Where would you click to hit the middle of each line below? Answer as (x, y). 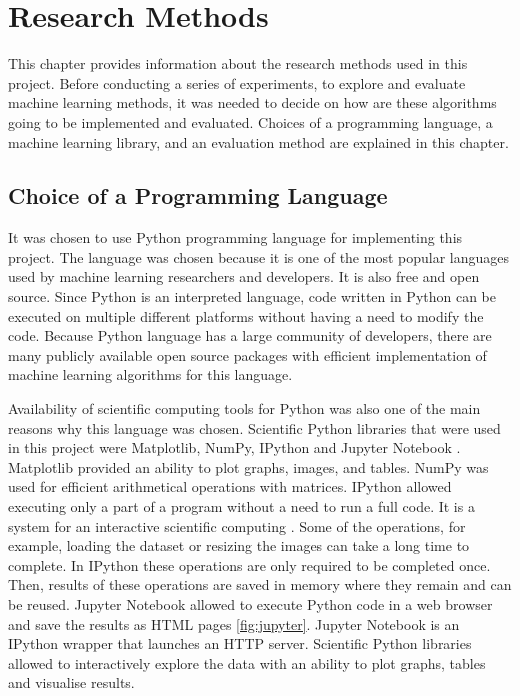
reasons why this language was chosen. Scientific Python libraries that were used (254, 427)
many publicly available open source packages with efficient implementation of (247, 354)
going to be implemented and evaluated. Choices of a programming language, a (250, 121)
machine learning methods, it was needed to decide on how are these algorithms (252, 102)
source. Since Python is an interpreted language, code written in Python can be (252, 296)
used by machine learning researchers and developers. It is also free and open (244, 276)
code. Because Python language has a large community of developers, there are (250, 335)
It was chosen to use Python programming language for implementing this (235, 237)
